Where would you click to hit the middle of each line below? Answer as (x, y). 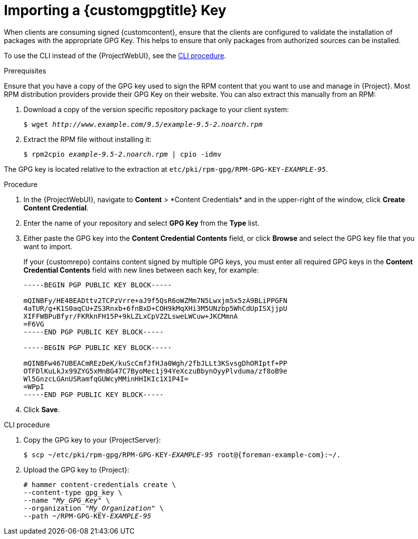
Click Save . (42, 409)
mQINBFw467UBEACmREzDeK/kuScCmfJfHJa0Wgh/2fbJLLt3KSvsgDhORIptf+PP (155, 363)
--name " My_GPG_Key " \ (67, 500)
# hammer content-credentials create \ (100, 484)
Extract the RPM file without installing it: (88, 139)
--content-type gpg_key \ (73, 492)
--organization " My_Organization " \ (94, 508)
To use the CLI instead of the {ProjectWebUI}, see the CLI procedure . (115, 55)
